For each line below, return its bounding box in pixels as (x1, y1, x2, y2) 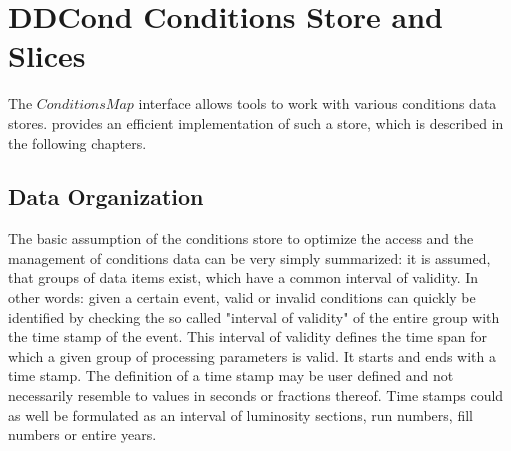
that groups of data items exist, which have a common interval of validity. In (8, 267, 479, 288)
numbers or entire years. (8, 424, 157, 445)
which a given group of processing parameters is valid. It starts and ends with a (8, 345, 496, 366)
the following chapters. (8, 132, 147, 153)
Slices (8, 35, 86, 76)
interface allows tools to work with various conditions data (138, 93, 497, 114)
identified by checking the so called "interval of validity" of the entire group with (8, 306, 500, 327)
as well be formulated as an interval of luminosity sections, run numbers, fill (8, 404, 473, 425)
